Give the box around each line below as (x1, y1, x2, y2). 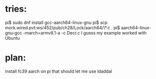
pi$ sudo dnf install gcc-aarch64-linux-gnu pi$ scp (5, 20, 108, 25)
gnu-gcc (5, 30, 22, 36)
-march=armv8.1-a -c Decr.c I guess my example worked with (23, 30, 147, 36)
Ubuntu (5, 35, 20, 41)
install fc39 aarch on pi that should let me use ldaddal (5, 68, 112, 74)
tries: (5, 3, 27, 15)
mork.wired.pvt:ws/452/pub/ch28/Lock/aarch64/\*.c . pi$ (5, 24, 121, 30)
